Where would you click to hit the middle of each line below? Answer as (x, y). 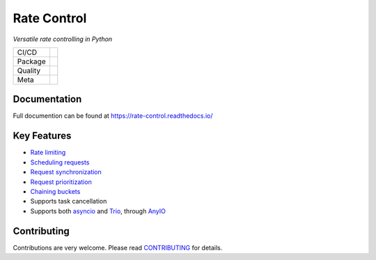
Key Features (42, 136)
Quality (29, 70)
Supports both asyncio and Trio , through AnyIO (98, 211)
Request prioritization (61, 182)
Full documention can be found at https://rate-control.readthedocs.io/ (113, 116)
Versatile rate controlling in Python (63, 39)
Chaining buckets (55, 191)
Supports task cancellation (69, 201)
